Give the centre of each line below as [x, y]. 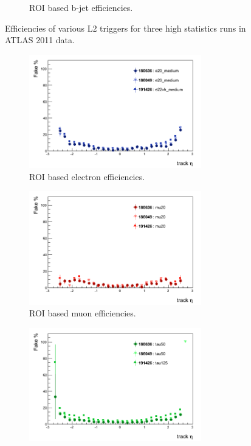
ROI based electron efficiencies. [87, 176]
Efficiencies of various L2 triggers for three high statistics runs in [125, 28]
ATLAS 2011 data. [40, 40]
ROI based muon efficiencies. [83, 313]
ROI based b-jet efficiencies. [81, 7]
